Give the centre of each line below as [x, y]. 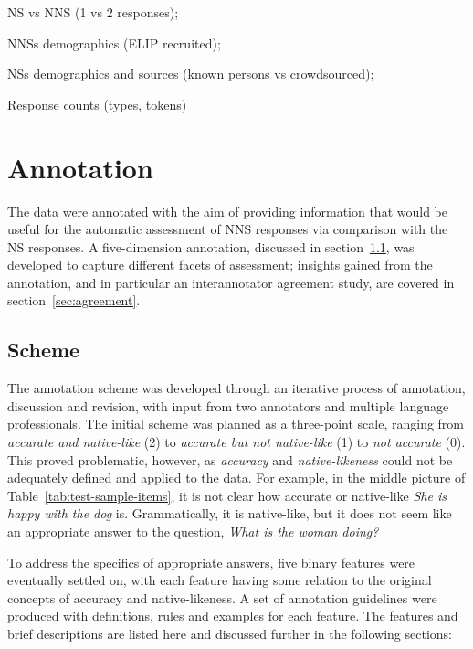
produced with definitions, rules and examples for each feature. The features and [233, 616]
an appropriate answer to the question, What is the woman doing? [193, 532]
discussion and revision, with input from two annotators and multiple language [228, 405]
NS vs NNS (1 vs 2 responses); [93, 12]
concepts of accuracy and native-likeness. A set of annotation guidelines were [222, 597]
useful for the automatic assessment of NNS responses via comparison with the [228, 229]
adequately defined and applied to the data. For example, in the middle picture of [236, 478]
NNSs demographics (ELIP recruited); [114, 43]
